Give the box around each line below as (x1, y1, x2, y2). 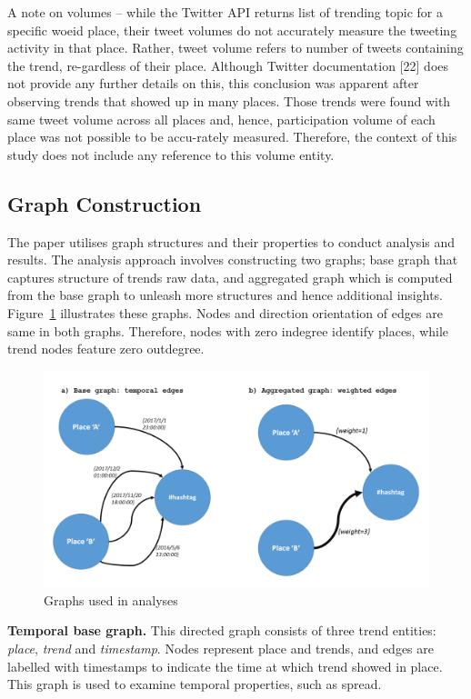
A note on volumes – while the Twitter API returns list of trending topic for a (7, 3, 443, 21)
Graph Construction (7, 189, 202, 217)
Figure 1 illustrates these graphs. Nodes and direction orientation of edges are (7, 303, 443, 322)
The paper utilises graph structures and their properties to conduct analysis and (7, 232, 456, 251)
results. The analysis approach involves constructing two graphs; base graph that (7, 250, 458, 269)
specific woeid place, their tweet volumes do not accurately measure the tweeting (7, 20, 457, 39)
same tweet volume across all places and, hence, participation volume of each (7, 109, 436, 128)
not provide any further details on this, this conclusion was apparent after (7, 74, 419, 93)
